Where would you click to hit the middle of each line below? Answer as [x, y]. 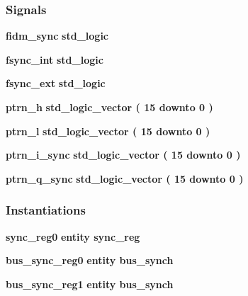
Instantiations [46, 210]
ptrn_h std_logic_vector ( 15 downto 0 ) [109, 107]
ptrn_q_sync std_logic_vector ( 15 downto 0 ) [125, 178]
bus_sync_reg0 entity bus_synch [90, 260]
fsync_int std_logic [55, 59]
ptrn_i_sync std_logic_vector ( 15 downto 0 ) [123, 155]
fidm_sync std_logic [57, 36]
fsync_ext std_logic [56, 83]
